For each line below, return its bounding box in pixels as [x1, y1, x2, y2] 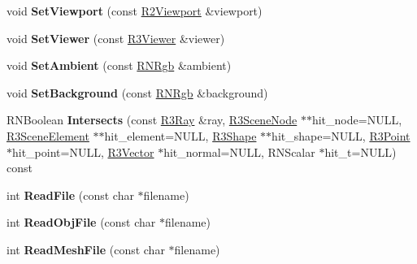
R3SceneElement [7, 127, 89, 144]
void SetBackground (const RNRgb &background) [7, 84, 268, 101]
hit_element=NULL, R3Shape [104, 127, 257, 144]
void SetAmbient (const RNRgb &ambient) [7, 57, 232, 74]
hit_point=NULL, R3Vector [12, 143, 154, 160]
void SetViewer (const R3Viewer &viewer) [7, 29, 225, 46]
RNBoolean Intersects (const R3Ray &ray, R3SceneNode [7, 111, 298, 128]
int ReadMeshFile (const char [7, 240, 165, 258]
